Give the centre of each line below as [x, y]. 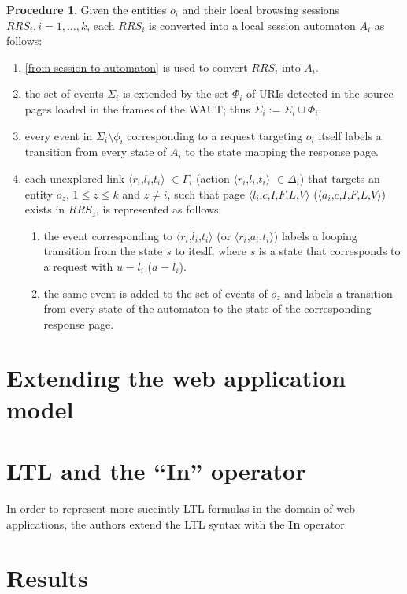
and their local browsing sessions [261, 9]
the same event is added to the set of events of [155, 293]
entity [39, 193]
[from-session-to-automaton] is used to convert [136, 67]
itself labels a [350, 135]
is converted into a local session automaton [252, 25]
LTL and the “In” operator [156, 471]
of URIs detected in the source [320, 93]
